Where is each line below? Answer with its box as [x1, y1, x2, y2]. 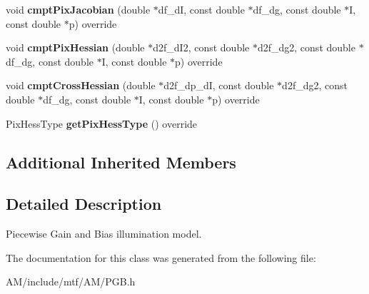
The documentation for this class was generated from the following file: [6, 250, 316, 265]
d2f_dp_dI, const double [163, 78, 274, 93]
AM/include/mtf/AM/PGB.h [6, 274, 136, 289]
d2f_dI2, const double [153, 40, 250, 55]
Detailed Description [6, 193, 162, 215]
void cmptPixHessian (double [6, 40, 145, 55]
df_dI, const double [158, 2, 245, 16]
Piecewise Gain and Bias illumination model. [6, 226, 202, 241]
